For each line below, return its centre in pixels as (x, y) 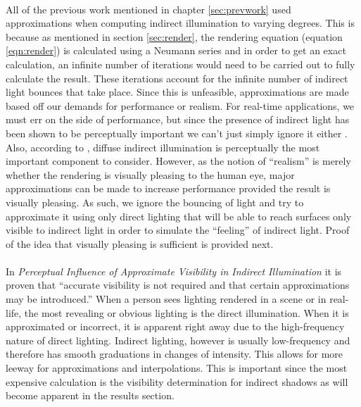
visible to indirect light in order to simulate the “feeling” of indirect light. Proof (178, 230)
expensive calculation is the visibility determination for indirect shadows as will (177, 381)
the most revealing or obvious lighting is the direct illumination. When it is (186, 312)
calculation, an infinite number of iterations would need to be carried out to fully (180, 64)
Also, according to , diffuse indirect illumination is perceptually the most (163, 147)
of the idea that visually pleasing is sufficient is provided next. (140, 243)
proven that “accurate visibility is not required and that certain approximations (178, 285)
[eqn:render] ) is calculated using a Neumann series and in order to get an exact (176, 50)
